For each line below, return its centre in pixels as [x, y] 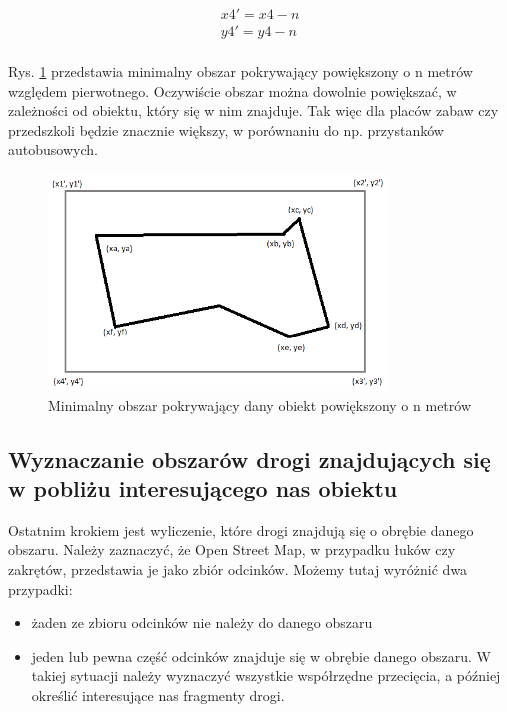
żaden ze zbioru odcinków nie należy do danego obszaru [202, 622]
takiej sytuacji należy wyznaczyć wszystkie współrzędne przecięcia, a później [266, 675]
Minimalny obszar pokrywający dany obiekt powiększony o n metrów [260, 404]
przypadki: [40, 588]
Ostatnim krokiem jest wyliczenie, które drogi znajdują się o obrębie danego [241, 529]
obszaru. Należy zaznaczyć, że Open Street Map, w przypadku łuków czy [232, 549]
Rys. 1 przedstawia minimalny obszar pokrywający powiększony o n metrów [240, 71]
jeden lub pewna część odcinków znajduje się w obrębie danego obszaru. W [261, 655]
